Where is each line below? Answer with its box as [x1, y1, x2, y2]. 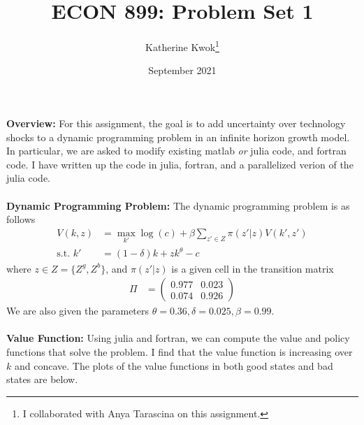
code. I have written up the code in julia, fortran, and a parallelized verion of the [6, 157, 354, 171]
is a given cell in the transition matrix [171, 261, 334, 275]
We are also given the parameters [6, 303, 150, 318]
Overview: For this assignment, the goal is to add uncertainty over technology [6, 115, 346, 130]
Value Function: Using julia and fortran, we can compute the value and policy [6, 331, 350, 345]
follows [6, 212, 36, 226]
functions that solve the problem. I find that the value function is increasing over [6, 344, 353, 359]
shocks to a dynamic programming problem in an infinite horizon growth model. [6, 129, 350, 144]
